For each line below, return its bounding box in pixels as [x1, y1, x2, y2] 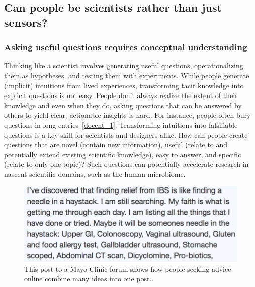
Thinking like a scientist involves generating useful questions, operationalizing [4, 60, 243, 71]
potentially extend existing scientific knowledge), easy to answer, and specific [4, 149, 241, 159]
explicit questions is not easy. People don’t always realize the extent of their [4, 90, 238, 101]
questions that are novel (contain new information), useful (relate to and [4, 139, 228, 150]
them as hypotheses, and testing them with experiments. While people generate [4, 70, 249, 80]
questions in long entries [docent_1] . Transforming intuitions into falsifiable [4, 119, 238, 130]
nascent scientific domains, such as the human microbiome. [4, 168, 186, 179]
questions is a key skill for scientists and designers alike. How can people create [4, 129, 248, 140]
